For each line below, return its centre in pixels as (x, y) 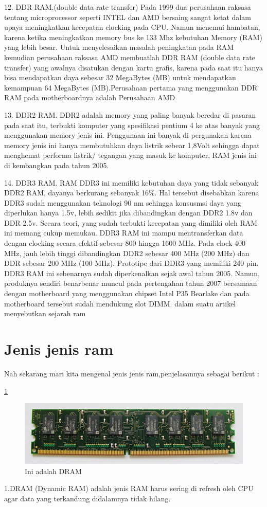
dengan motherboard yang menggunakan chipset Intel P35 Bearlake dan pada (127, 293)
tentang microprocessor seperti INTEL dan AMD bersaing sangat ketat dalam (128, 17)
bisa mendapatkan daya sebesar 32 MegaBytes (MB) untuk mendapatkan (120, 77)
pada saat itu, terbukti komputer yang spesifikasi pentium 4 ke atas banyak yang (132, 125)
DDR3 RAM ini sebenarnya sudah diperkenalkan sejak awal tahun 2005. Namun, (132, 273)
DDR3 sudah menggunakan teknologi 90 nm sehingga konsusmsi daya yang (123, 202)
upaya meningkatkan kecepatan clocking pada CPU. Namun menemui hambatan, (132, 27)
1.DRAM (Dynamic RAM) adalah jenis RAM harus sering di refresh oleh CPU (129, 488)
